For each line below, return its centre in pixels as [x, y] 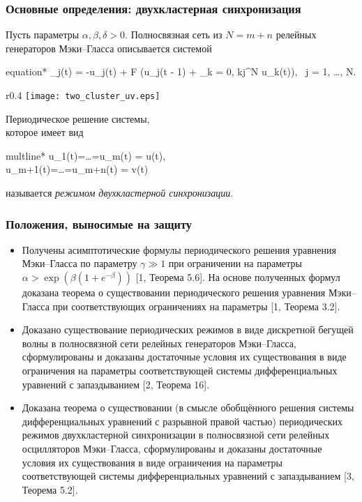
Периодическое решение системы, [78, 118]
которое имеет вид [45, 132]
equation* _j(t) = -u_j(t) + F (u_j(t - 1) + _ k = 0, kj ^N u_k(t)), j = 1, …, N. [181, 71]
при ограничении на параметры [235, 263]
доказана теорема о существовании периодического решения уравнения [174, 292]
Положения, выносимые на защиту [99, 223]
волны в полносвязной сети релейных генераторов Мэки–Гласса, [159, 343]
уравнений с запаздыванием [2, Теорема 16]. [116, 384]
